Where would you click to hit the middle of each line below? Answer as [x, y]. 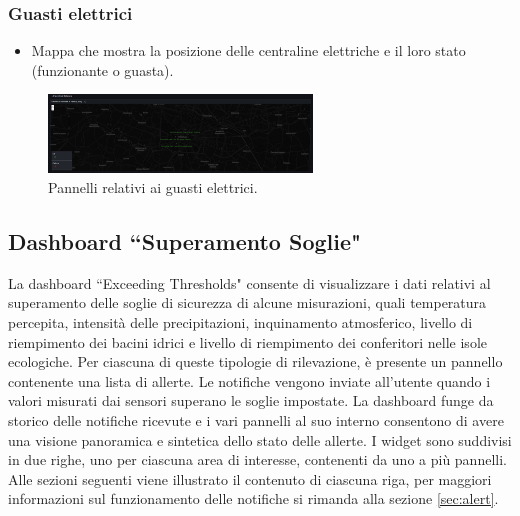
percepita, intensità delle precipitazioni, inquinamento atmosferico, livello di [240, 322]
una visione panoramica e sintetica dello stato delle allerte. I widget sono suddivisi [260, 439]
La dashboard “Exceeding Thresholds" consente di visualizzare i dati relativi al [249, 282]
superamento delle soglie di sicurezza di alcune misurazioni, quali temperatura [247, 302]
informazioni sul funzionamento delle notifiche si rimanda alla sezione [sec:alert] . [253, 498]
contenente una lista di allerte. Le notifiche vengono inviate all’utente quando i [249, 380]
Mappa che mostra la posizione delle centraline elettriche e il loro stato [248, 50]
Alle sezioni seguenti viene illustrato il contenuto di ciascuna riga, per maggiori [250, 478]
